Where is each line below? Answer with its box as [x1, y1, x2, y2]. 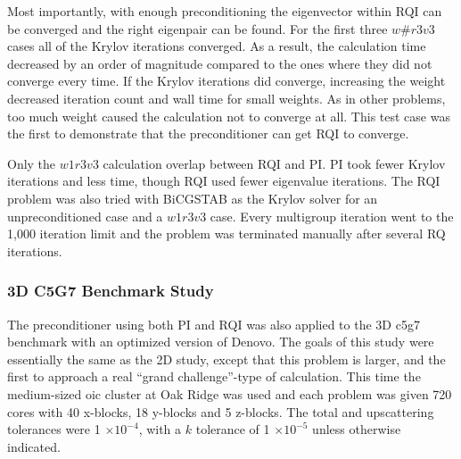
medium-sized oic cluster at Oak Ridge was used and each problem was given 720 [7, 384, 452, 403]
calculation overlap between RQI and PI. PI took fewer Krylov [103, 154, 446, 172]
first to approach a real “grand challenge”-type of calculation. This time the [7, 367, 421, 386]
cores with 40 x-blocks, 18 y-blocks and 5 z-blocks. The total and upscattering [7, 402, 434, 421]
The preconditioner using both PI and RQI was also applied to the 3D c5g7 [7, 314, 420, 333]
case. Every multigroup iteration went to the [210, 206, 454, 225]
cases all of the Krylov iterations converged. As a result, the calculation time [7, 37, 426, 55]
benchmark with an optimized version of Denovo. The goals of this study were [7, 332, 434, 351]
